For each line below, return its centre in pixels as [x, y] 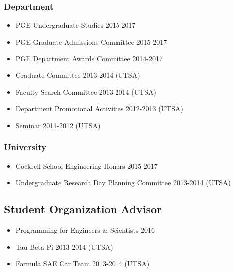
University [25, 147]
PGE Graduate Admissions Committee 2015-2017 [91, 41]
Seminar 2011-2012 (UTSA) [58, 125]
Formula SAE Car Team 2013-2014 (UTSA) [83, 263]
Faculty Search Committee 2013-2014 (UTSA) [86, 92]
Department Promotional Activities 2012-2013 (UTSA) [99, 108]
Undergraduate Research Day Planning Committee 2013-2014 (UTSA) [123, 182]
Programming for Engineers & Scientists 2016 [85, 230]
